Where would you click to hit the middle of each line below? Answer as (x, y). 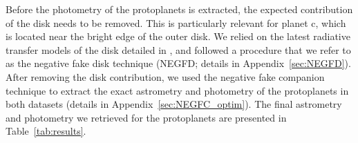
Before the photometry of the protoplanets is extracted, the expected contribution (179, 9)
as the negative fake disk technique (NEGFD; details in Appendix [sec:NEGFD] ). (178, 63)
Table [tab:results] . (46, 131)
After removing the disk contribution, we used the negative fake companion (165, 76)
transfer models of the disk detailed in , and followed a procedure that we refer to (178, 49)
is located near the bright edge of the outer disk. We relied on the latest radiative (178, 36)
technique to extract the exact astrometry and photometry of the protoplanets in (177, 90)
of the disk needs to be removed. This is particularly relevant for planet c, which (176, 22)
